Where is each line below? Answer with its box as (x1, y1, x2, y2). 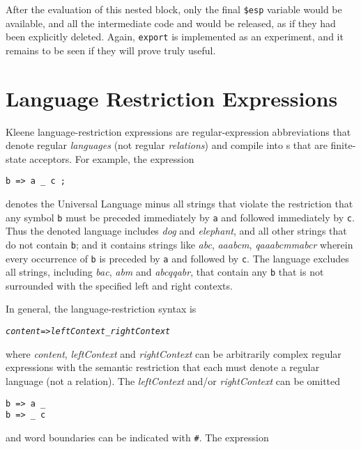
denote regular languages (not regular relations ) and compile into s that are (6, 138, 328, 152)
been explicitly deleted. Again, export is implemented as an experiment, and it (6, 29, 344, 44)
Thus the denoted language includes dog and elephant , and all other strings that (6, 223, 347, 238)
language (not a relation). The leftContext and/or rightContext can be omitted (6, 373, 341, 388)
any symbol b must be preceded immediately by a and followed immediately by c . (6, 210, 355, 224)
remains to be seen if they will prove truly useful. (6, 42, 216, 57)
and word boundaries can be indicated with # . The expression (6, 430, 269, 444)
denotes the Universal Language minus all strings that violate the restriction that (6, 196, 353, 211)
